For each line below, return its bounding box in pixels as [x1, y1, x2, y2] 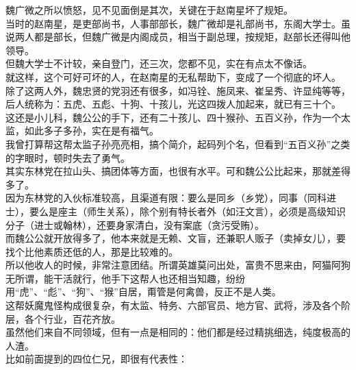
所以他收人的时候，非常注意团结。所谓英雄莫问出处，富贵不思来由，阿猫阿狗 [5, 258, 351, 272]
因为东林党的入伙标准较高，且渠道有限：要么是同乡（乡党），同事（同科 [5, 190, 327, 205]
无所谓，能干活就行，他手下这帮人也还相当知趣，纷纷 [5, 271, 245, 285]
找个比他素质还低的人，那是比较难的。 [5, 244, 178, 258]
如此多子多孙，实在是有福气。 [24, 123, 159, 138]
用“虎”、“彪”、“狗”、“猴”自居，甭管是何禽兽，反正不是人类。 [5, 284, 281, 299]
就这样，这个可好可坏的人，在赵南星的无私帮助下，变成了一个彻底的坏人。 [5, 69, 341, 84]
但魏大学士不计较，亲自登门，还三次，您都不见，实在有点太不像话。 [5, 56, 312, 71]
